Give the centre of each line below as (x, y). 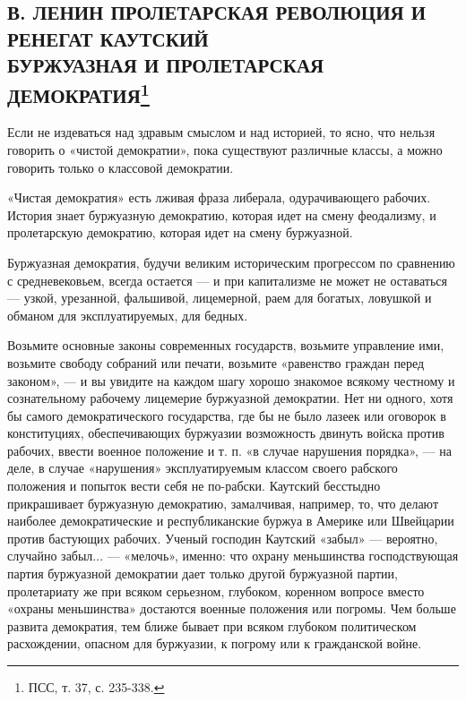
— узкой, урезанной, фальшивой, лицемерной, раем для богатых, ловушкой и (220, 298)
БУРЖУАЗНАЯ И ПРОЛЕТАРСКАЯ (166, 65)
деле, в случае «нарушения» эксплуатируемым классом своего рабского (203, 468)
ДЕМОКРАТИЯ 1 (78, 93)
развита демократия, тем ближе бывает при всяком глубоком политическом (212, 625)
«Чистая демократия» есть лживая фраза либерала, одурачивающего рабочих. (219, 197)
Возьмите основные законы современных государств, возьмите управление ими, (226, 345)
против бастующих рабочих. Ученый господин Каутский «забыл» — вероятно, (223, 538)
